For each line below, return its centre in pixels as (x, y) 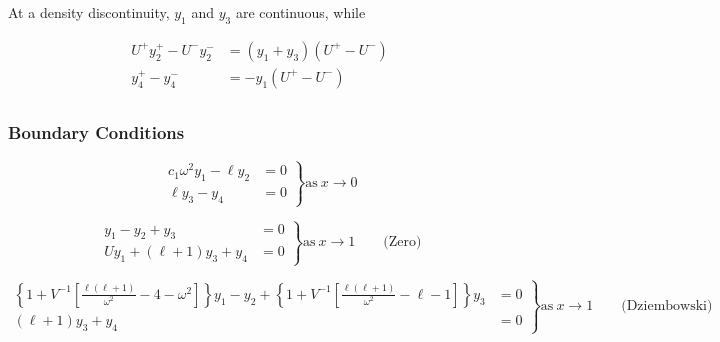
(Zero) (402, 242)
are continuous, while (300, 12)
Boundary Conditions (96, 131)
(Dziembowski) (667, 306)
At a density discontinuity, (89, 12)
